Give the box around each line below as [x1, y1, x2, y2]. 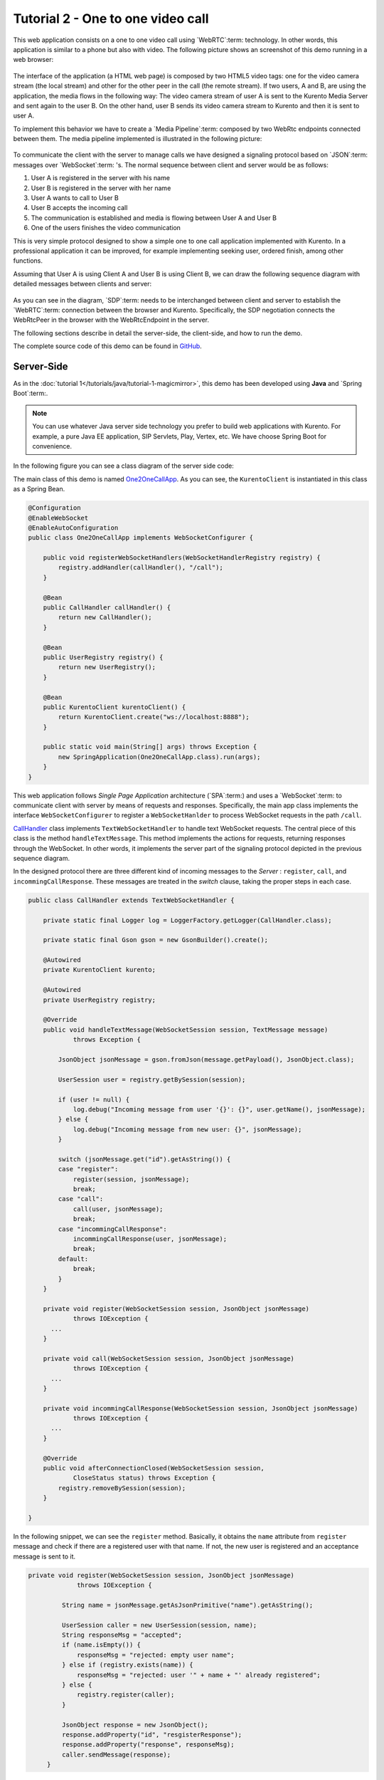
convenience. [32, 441, 73, 450]
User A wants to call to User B [31, 194, 119, 202]
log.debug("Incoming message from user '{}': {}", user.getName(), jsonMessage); [73, 1105, 366, 1114]
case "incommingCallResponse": [58, 1225, 167, 1233]
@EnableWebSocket [28, 513, 89, 522]
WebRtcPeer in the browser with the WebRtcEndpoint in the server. [13, 315, 210, 324]
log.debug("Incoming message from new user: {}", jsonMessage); [73, 1125, 302, 1134]
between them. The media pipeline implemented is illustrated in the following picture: [13, 135, 262, 143]
